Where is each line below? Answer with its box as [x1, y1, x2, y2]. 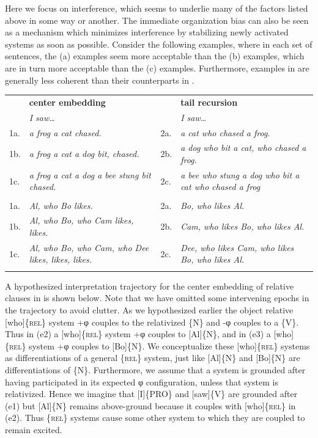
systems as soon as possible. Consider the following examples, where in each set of [5, 37, 312, 50]
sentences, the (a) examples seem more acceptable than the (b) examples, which [5, 49, 305, 62]
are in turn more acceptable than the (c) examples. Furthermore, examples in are [5, 61, 309, 74]
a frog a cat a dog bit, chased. [29, 147, 139, 160]
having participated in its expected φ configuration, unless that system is [5, 375, 278, 388]
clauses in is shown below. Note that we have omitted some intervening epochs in [5, 291, 309, 304]
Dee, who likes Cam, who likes [180, 241, 294, 254]
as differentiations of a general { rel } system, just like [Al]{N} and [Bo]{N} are [5, 351, 300, 364]
